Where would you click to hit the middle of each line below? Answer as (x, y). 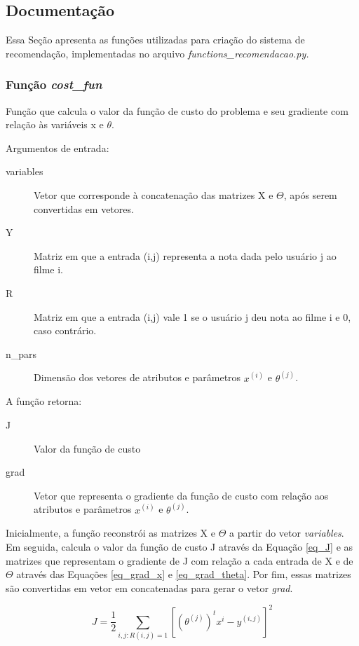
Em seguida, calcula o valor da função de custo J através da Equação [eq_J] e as (179, 546)
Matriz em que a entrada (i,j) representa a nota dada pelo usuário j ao (185, 255)
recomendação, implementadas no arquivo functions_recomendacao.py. (157, 53)
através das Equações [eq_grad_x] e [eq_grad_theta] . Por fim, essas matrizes (184, 574)
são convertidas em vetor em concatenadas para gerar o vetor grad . (149, 587)
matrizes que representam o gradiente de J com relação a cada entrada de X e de (179, 560)
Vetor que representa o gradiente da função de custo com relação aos (181, 495)
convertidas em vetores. (84, 208)
